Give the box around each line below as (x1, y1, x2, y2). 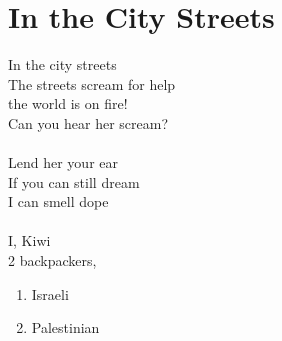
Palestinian (31, 317, 100, 338)
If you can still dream (8, 171, 140, 192)
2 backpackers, (8, 250, 97, 271)
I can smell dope (8, 191, 109, 212)
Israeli (31, 283, 69, 304)
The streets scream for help (8, 73, 176, 94)
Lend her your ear (8, 152, 118, 173)
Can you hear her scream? (8, 112, 169, 133)
